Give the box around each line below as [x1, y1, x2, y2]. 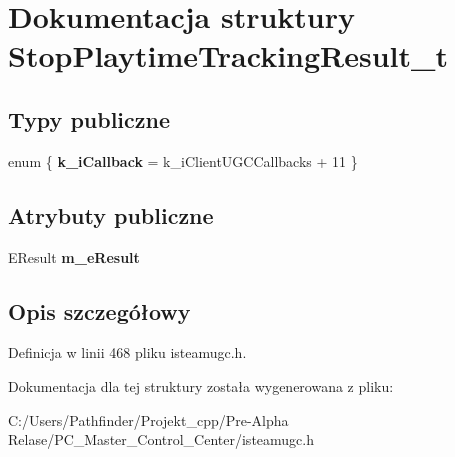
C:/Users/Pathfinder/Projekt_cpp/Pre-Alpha [8, 409, 289, 430]
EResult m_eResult [8, 246, 140, 267]
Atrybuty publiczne [8, 199, 214, 230]
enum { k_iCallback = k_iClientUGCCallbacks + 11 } [8, 150, 358, 171]
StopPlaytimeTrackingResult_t [8, 35, 448, 76]
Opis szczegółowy [8, 295, 191, 326]
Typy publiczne [8, 103, 171, 134]
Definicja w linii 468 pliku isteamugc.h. [8, 342, 247, 363]
